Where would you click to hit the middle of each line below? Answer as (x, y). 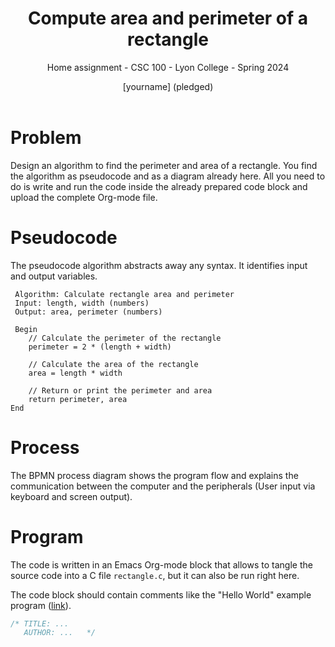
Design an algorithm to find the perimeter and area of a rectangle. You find (164, 165)
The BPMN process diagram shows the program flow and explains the (154, 475)
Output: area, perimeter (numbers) (88, 312)
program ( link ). (41, 605)
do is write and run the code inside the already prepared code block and (159, 186)
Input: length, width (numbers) (82, 303)
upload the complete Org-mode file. (84, 197)
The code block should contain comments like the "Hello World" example (161, 594)
